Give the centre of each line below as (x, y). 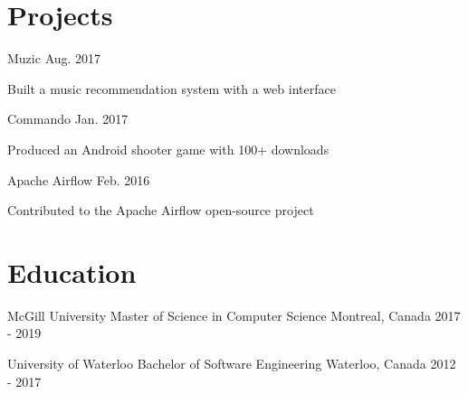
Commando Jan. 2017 (68, 119)
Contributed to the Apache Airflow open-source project (161, 210)
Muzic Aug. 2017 (54, 58)
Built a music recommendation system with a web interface (172, 88)
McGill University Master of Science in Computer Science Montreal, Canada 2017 (234, 315)
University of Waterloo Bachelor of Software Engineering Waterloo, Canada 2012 (232, 363)
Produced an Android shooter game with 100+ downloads (168, 149)
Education (72, 272)
